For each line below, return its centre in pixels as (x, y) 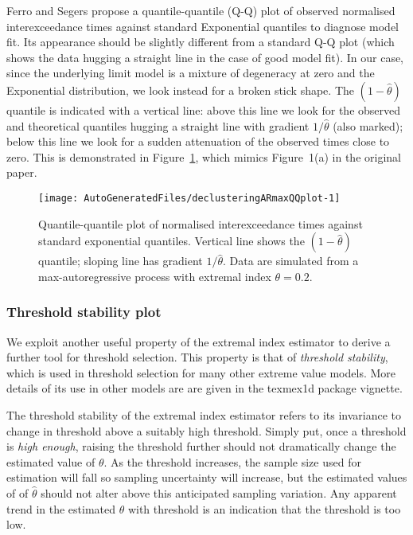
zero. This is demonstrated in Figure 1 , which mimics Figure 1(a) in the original (204, 156)
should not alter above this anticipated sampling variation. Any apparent (219, 492)
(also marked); (368, 125)
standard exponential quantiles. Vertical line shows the (171, 241)
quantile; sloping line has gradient (121, 261)
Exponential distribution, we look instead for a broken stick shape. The (180, 90)
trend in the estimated (61, 508)
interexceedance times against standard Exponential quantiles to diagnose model (203, 26)
